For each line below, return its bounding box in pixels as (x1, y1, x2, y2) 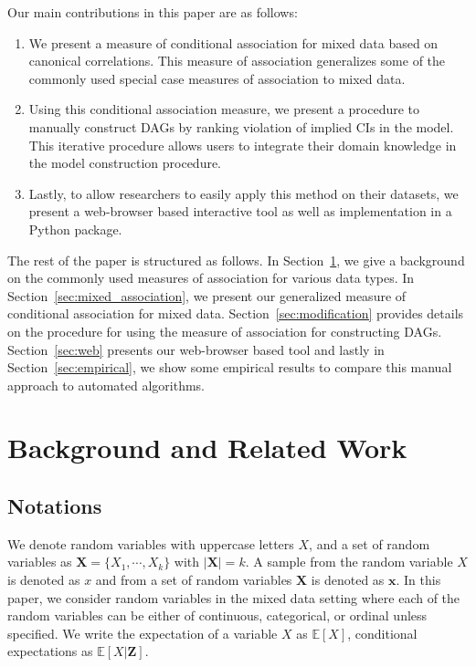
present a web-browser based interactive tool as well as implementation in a (28, 202, 452, 221)
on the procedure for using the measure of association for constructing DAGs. (7, 321, 442, 340)
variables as (7, 552, 72, 571)
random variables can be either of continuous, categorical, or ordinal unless (7, 606, 428, 625)
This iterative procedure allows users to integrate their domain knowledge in (28, 135, 457, 154)
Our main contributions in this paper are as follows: (7, 3, 298, 21)
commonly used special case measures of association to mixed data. (28, 68, 406, 88)
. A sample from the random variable (245, 552, 453, 571)
